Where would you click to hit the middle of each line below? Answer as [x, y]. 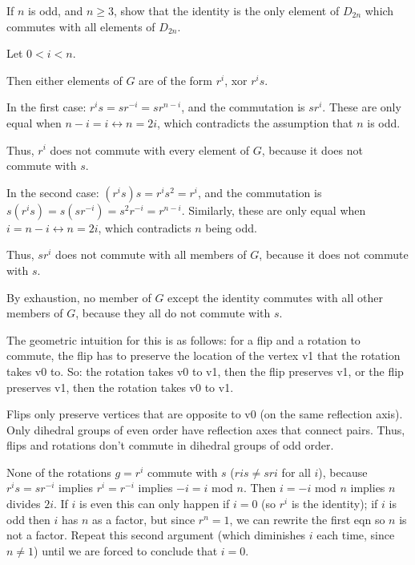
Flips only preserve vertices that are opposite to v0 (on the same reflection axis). [205, 414]
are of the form [175, 80]
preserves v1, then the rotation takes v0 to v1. [120, 387]
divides [24, 504]
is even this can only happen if [155, 504]
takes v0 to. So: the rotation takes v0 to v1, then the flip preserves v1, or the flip [205, 371]
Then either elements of [64, 80]
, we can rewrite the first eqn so [307, 519]
